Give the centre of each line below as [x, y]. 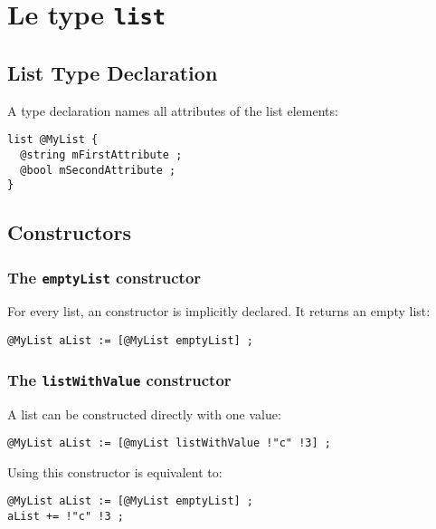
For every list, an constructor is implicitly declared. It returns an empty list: [219, 311]
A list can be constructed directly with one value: [144, 414]
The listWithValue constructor [119, 379]
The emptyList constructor [104, 277]
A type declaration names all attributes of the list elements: [173, 110]
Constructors [69, 232]
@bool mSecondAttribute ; [98, 170]
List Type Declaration [113, 72]
